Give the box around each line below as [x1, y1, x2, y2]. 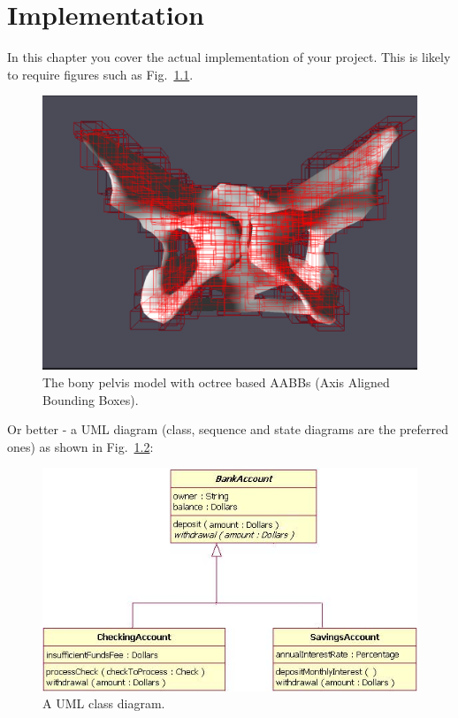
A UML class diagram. [42, 694, 165, 713]
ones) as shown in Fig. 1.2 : [7, 437, 154, 455]
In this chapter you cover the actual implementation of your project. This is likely [7, 48, 451, 66]
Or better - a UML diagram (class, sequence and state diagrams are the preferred [7, 420, 449, 439]
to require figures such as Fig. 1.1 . [7, 65, 194, 83]
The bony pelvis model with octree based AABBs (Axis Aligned [42, 373, 390, 392]
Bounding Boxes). [42, 390, 139, 409]
